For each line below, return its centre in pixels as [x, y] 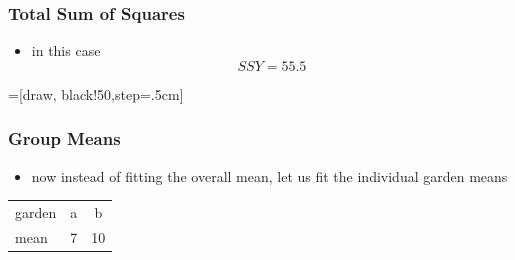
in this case [66, 50]
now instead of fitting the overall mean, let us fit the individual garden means [269, 175]
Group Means [64, 138]
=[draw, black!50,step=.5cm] [96, 93]
